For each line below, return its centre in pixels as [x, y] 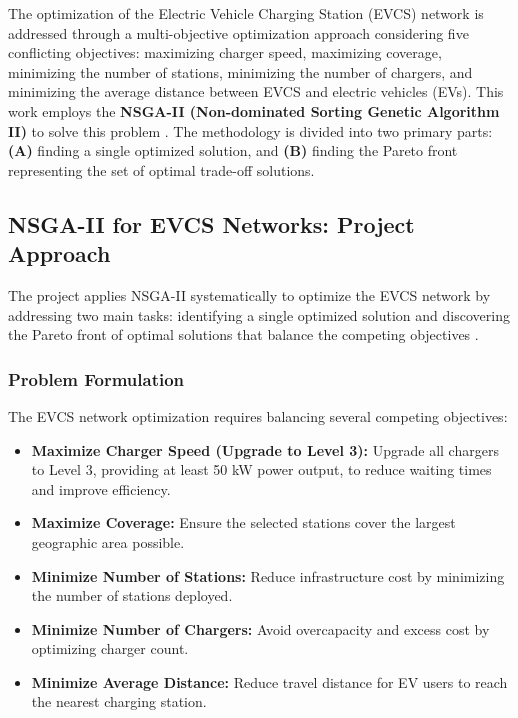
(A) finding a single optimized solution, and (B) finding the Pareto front [233, 150]
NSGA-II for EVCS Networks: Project [211, 223]
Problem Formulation [96, 378]
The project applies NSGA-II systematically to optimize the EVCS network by [249, 294]
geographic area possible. [108, 541]
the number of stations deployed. [132, 595]
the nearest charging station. [119, 701]
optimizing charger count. [110, 648]
